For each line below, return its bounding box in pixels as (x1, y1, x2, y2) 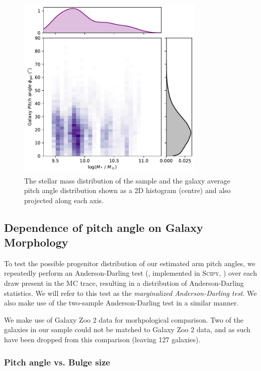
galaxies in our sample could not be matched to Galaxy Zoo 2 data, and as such (4, 324, 251, 335)
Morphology (4, 234, 68, 250)
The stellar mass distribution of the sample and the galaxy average (24, 175, 230, 185)
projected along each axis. (24, 195, 104, 205)
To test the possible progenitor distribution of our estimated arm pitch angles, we (4, 258, 255, 268)
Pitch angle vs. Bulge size (4, 355, 110, 368)
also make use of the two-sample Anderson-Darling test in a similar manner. (4, 297, 239, 308)
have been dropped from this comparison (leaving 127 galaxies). (4, 334, 201, 345)
